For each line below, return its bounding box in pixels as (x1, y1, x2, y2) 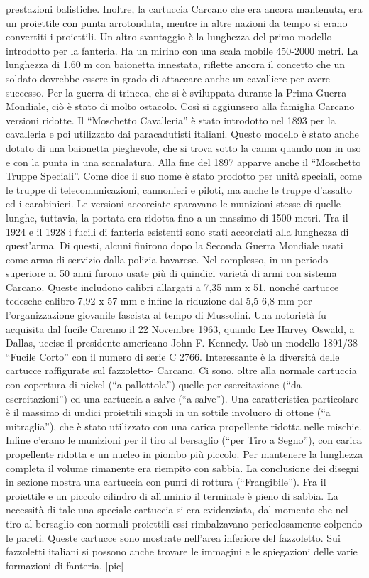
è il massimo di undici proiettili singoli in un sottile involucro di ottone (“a (6, 405, 331, 420)
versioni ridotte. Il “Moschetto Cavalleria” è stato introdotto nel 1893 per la (6, 112, 336, 127)
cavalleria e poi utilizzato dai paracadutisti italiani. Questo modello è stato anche (6, 126, 359, 141)
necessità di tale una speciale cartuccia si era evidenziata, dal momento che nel (6, 502, 348, 517)
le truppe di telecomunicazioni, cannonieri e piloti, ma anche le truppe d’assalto (6, 182, 352, 197)
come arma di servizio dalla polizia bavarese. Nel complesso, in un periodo (6, 251, 329, 266)
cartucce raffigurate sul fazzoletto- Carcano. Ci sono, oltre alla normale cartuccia (6, 363, 357, 378)
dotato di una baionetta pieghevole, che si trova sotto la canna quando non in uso (6, 140, 361, 155)
